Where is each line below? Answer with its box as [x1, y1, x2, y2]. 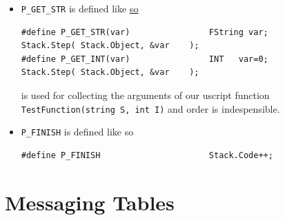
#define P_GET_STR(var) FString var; [21, 27, 268, 37]
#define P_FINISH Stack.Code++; [21, 150, 273, 160]
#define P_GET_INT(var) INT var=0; [21, 54, 268, 64]
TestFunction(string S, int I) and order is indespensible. [21, 101, 280, 115]
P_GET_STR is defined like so [21, 1, 139, 15]
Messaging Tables [5, 188, 175, 216]
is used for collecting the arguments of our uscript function [21, 88, 270, 102]
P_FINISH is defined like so [21, 124, 134, 139]
